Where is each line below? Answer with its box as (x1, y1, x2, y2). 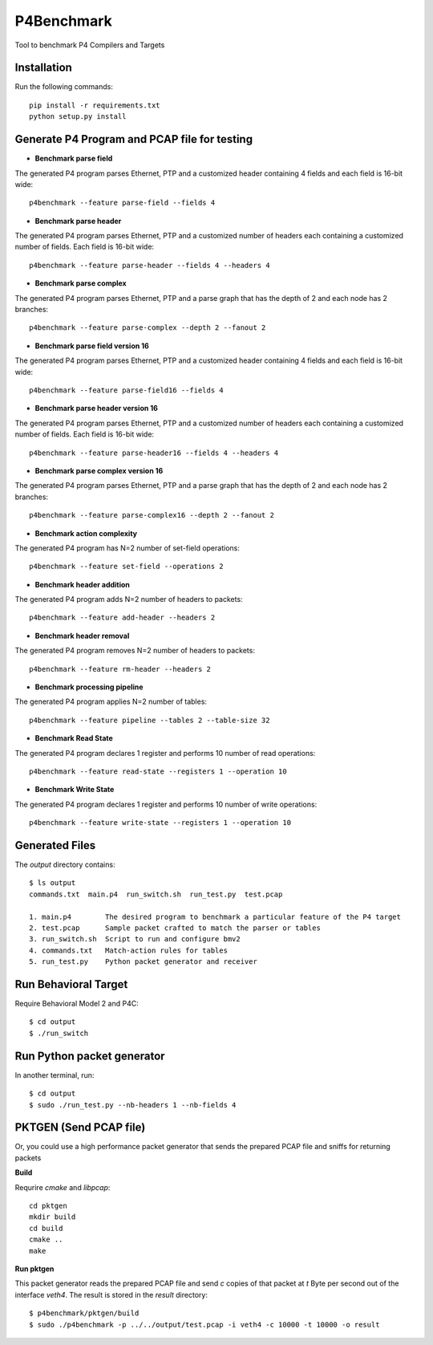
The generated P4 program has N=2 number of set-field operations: (14, 542, 240, 553)
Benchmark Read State (34, 733, 114, 743)
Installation (14, 61, 72, 75)
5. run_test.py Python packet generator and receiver (29, 957, 258, 966)
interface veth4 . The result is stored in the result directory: (14, 1290, 208, 1299)
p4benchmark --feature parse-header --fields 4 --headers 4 (29, 261, 270, 270)
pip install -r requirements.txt (29, 100, 160, 110)
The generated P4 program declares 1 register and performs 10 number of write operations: (14, 799, 318, 809)
